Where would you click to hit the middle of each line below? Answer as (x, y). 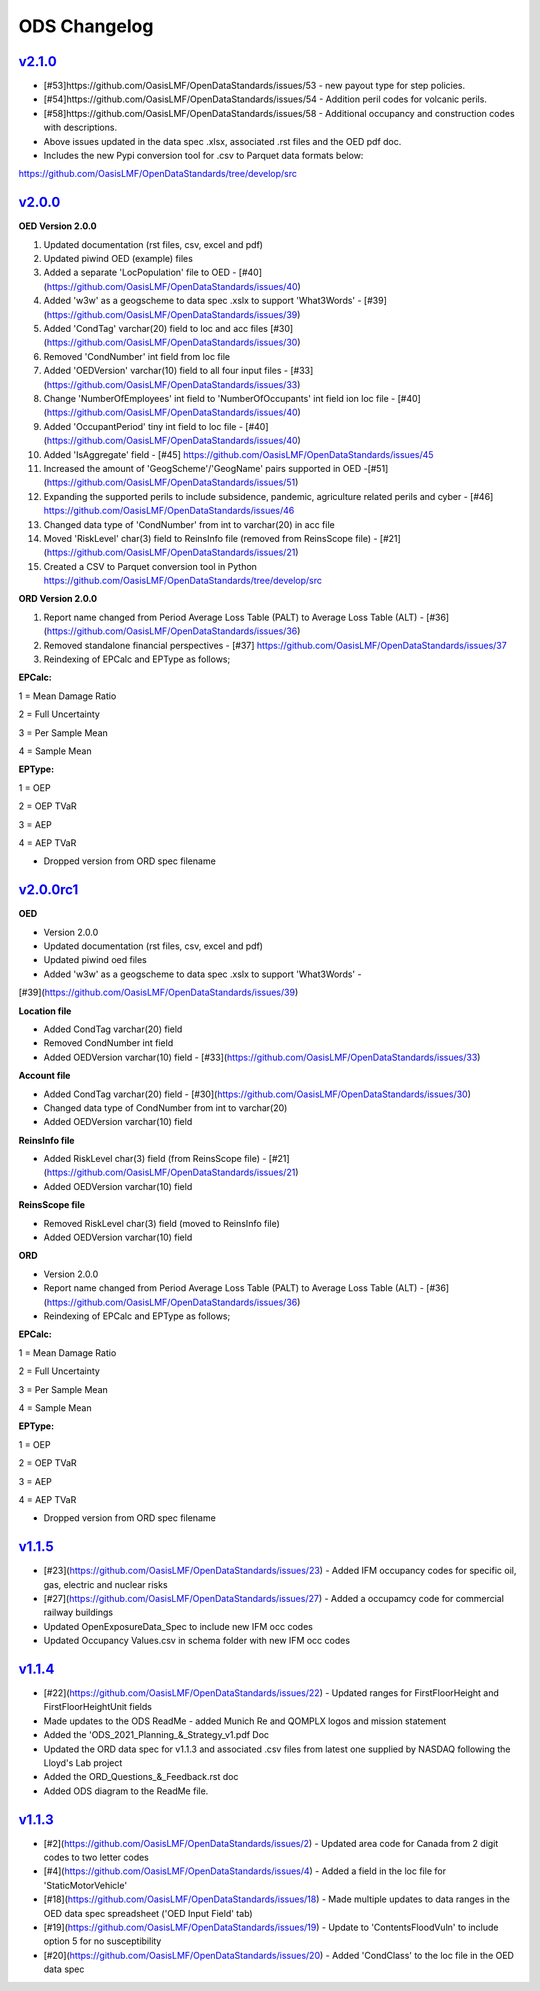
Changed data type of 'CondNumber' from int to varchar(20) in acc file (189, 524)
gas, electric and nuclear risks (106, 1584)
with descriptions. (80, 127)
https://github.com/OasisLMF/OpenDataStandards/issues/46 (169, 511)
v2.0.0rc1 (48, 890)
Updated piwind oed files (95, 960)
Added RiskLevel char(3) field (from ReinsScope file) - (155, 1159)
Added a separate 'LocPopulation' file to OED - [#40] (153, 272)
